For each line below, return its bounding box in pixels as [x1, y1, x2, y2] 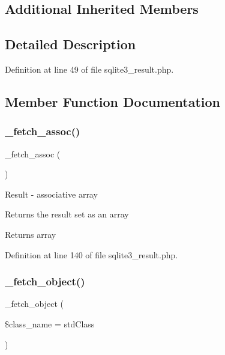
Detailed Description [5, 35, 136, 53]
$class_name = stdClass [5, 317, 95, 330]
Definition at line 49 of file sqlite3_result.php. [5, 62, 174, 75]
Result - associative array [5, 187, 98, 200]
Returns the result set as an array [5, 208, 129, 220]
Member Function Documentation [5, 92, 221, 111]
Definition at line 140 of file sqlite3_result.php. [5, 248, 178, 261]
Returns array [5, 228, 56, 240]
